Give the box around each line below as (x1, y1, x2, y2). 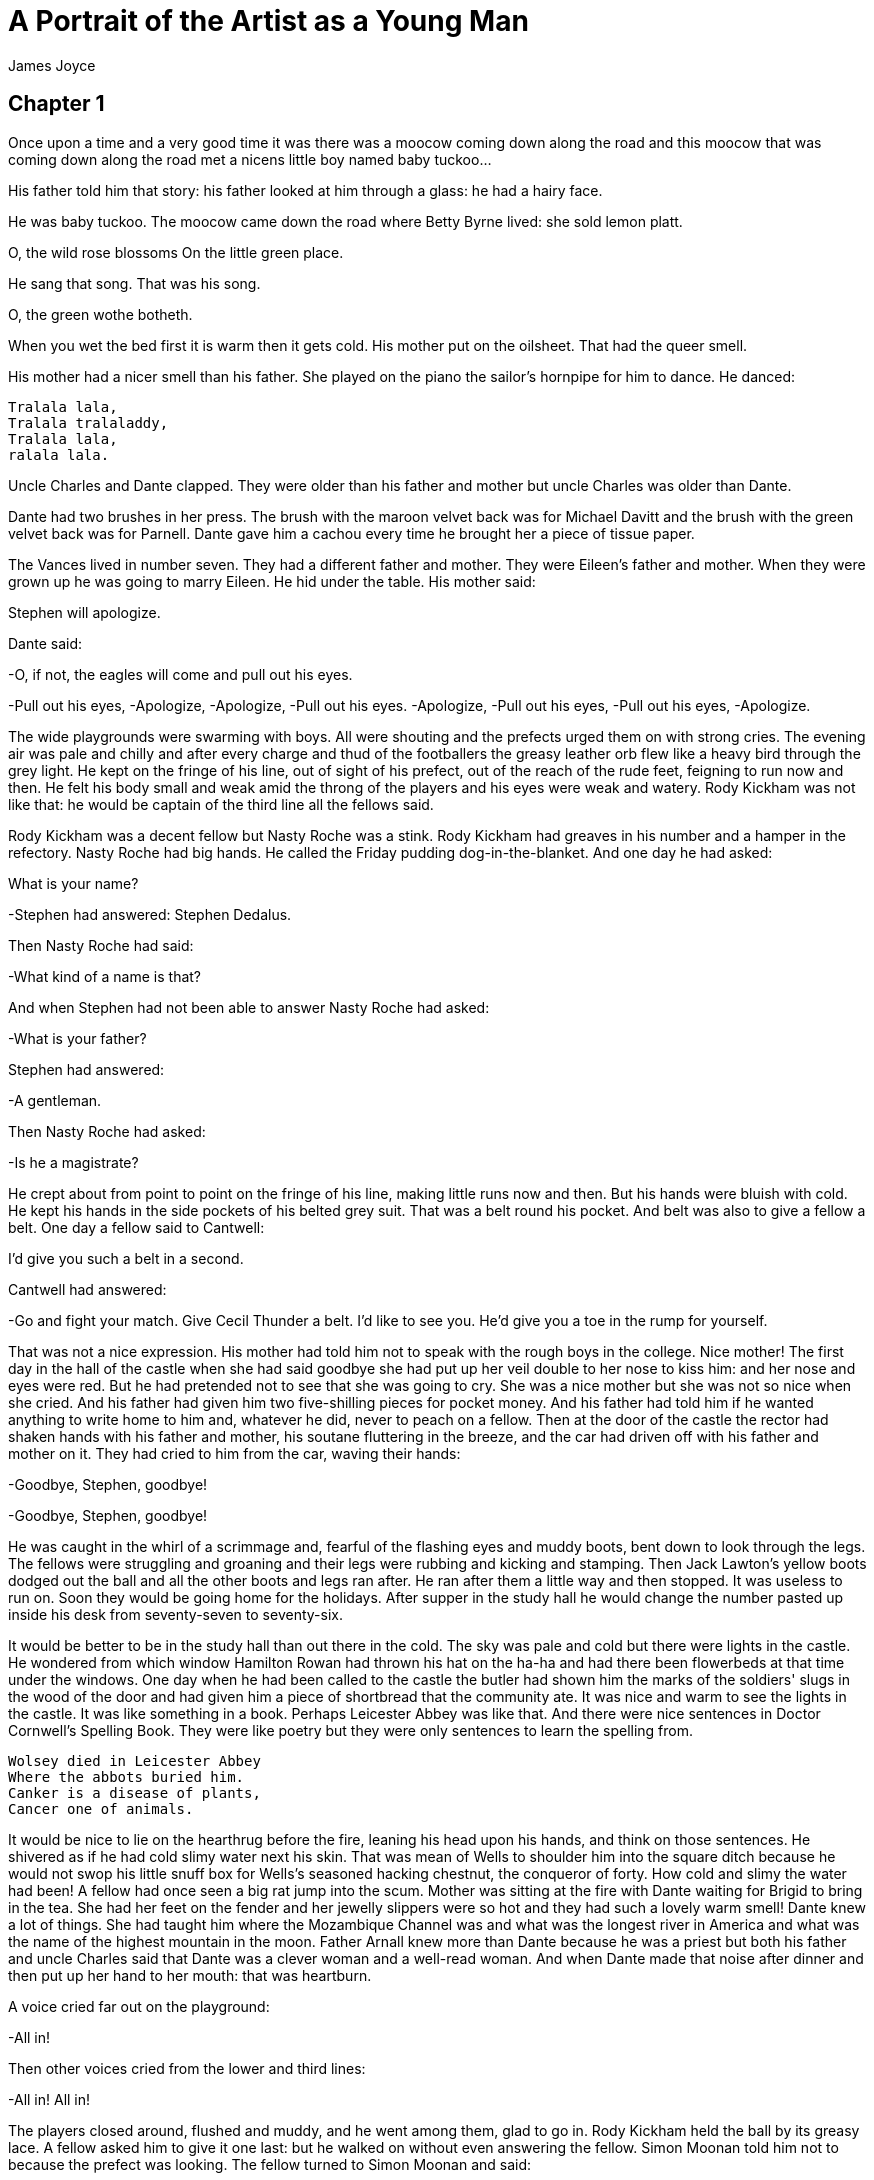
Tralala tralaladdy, (8, 414, 169, 431)
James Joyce (8, 56, 96, 74)
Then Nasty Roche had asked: (8, 1122, 206, 1140)
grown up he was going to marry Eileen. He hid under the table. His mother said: (8, 572, 536, 590)
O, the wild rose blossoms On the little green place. (8, 243, 344, 261)
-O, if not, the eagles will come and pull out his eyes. (8, 665, 353, 683)
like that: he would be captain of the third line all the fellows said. (8, 795, 434, 813)
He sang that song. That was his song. (8, 274, 261, 292)
